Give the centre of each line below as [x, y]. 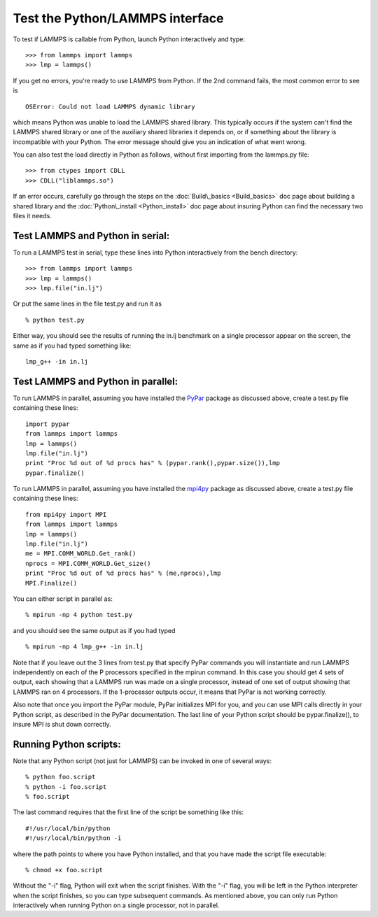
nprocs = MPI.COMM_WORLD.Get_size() [88, 563]
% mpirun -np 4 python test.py [79, 615]
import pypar [48, 424]
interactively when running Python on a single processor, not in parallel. [116, 905]
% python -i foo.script [66, 787]
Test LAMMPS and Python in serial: [91, 235]
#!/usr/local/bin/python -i [73, 838]
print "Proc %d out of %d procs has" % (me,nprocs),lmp [123, 573]
